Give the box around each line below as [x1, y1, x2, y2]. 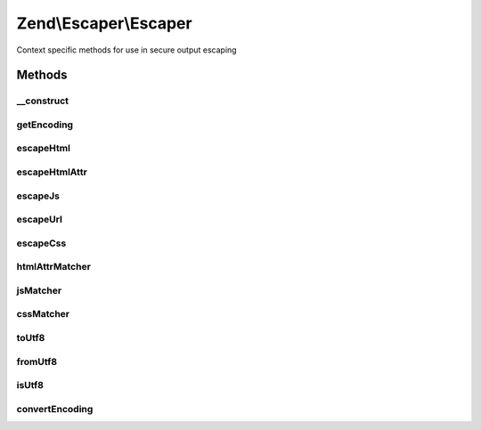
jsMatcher [16, 284, 62, 296]
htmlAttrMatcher [16, 261, 91, 273]
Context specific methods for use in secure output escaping [16, 45, 237, 55]
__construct [16, 94, 69, 107]
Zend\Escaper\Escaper [16, 13, 192, 33]
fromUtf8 [16, 355, 58, 368]
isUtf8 [16, 379, 45, 392]
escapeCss [16, 237, 67, 249]
